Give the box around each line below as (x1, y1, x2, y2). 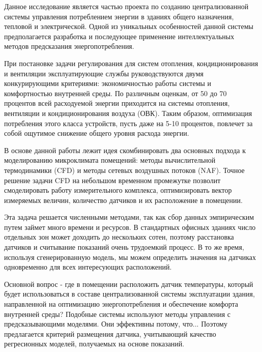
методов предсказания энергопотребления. (4, 41, 134, 51)
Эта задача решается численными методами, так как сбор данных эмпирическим (4, 212, 254, 222)
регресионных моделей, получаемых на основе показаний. (4, 338, 185, 349)
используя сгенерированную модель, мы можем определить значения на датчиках (4, 251, 256, 262)
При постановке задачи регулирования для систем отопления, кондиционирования (4, 57, 258, 68)
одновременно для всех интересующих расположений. (4, 261, 172, 272)
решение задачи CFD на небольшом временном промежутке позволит (4, 174, 221, 185)
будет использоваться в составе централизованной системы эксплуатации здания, (4, 288, 255, 299)
